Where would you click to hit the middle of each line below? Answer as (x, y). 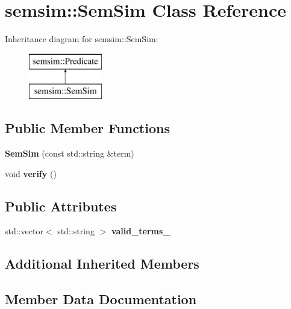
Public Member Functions (87, 128)
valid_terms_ (141, 231)
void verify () (31, 173)
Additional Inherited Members (102, 264)
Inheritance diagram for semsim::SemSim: (82, 39)
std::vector (24, 231)
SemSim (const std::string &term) (70, 153)
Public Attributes (61, 206)
